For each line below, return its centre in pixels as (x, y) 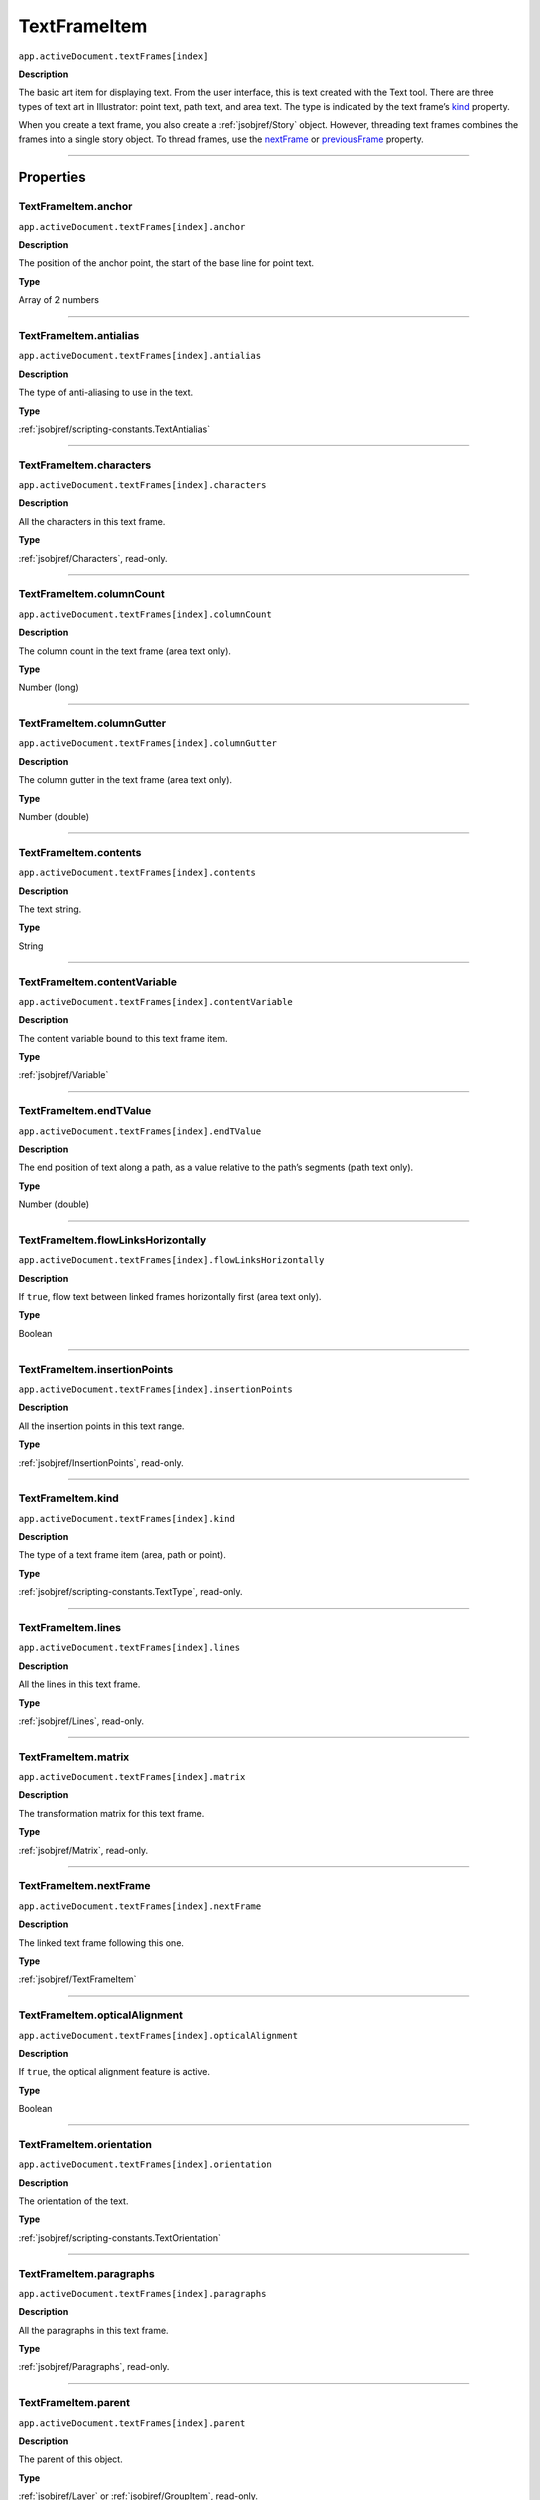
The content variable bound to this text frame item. (123, 1038)
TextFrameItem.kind (68, 1498)
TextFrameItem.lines (70, 1628)
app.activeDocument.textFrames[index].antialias (140, 356)
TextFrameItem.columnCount (91, 594)
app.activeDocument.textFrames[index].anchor (132, 226)
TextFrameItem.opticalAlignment (101, 2015)
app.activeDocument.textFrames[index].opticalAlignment (158, 2035)
